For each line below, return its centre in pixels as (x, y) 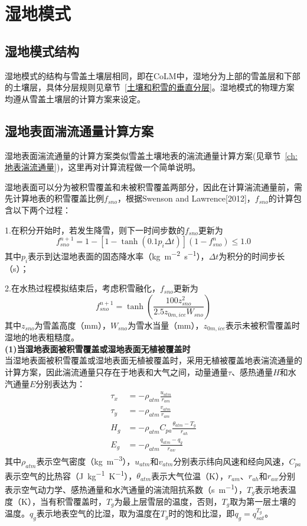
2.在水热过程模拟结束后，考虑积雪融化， (82, 288)
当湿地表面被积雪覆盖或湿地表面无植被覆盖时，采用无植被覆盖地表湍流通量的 (153, 360)
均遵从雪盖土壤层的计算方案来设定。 (75, 98)
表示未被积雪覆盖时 (262, 325)
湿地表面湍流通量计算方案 (79, 130)
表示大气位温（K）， (190, 475)
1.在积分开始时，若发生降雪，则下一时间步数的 (95, 230)
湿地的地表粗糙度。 (42, 337)
